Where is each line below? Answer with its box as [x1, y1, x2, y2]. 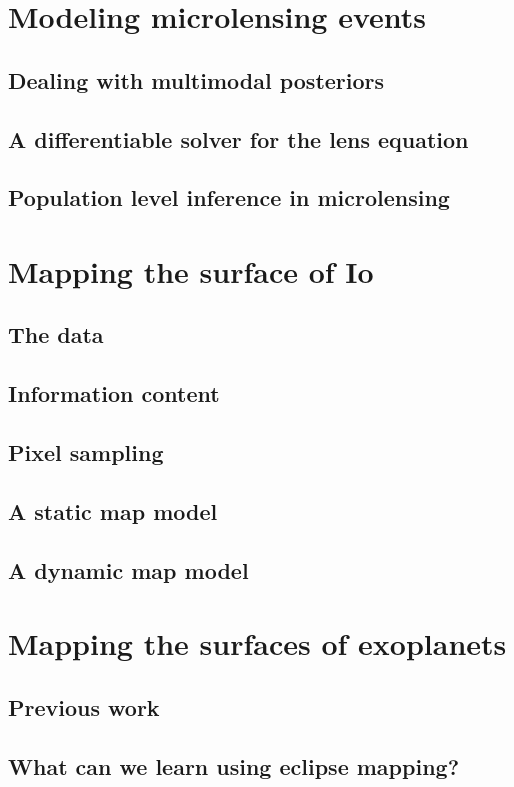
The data [8, 319, 104, 350]
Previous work [8, 691, 160, 722]
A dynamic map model [8, 554, 249, 585]
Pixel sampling [8, 437, 164, 468]
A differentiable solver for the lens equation [8, 123, 469, 154]
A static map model [8, 495, 218, 526]
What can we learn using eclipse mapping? [8, 750, 460, 781]
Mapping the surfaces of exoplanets [8, 623, 507, 664]
